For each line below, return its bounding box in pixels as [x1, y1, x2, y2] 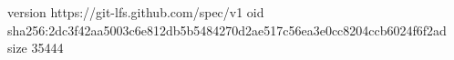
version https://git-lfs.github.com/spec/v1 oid [7, 3, 264, 21]
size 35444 [7, 38, 64, 57]
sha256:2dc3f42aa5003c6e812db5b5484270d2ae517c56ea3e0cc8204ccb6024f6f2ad [7, 20, 447, 39]
